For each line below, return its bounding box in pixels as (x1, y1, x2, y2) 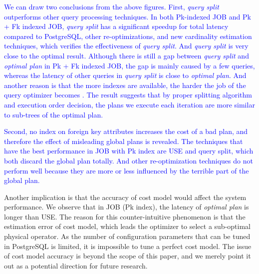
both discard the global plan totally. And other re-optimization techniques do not (4, 155, 253, 165)
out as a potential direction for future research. (4, 260, 148, 270)
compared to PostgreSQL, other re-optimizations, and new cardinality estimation (4, 30, 252, 41)
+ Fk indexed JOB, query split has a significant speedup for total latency (4, 21, 229, 31)
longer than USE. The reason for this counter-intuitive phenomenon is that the (4, 211, 246, 221)
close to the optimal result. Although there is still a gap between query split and (4, 50, 249, 60)
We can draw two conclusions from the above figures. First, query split (4, 1, 219, 11)
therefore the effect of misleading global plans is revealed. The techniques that (4, 135, 243, 146)
